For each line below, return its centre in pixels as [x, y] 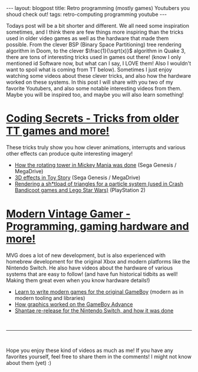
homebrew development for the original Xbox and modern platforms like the [98, 261]
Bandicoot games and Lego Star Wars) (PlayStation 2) [80, 190]
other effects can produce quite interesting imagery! [70, 153]
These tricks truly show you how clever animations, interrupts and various [96, 147]
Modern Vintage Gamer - [68, 214]
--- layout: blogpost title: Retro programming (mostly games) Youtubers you [98, 8]
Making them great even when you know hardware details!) [78, 280]
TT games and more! [58, 131]
